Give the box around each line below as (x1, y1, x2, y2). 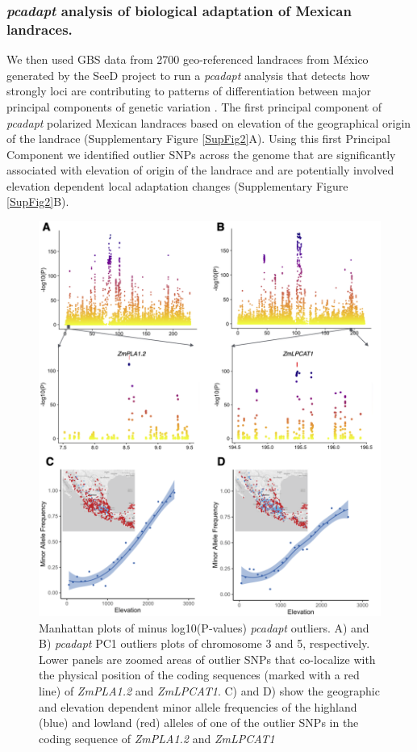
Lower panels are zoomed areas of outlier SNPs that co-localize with (39, 650, 376, 667)
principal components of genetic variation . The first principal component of (6, 98, 382, 115)
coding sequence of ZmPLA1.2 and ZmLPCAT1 (39, 729, 275, 746)
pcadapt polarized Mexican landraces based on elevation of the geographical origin (6, 114, 411, 131)
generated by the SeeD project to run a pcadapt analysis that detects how (6, 66, 370, 83)
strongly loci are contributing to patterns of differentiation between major (6, 82, 371, 99)
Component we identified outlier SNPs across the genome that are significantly (6, 145, 396, 162)
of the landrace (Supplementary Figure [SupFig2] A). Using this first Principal (6, 130, 390, 147)
